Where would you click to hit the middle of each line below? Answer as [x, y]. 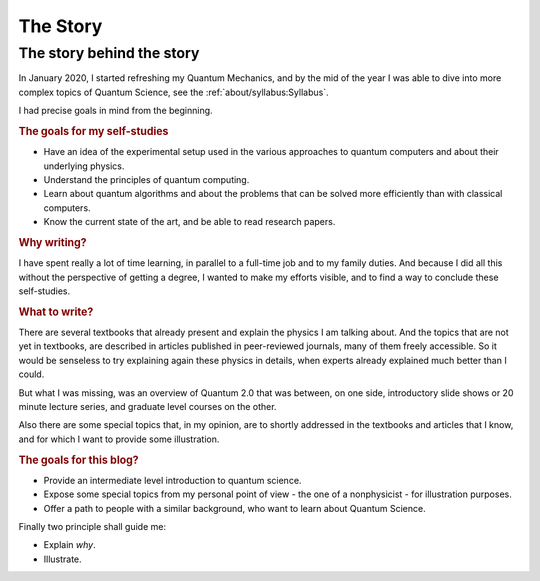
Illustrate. [62, 559]
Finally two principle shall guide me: [92, 526]
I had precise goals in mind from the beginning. [116, 111]
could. [31, 374]
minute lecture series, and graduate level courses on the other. [147, 406]
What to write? [56, 312]
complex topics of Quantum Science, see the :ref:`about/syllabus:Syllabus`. [173, 92]
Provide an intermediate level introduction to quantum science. [172, 480]
